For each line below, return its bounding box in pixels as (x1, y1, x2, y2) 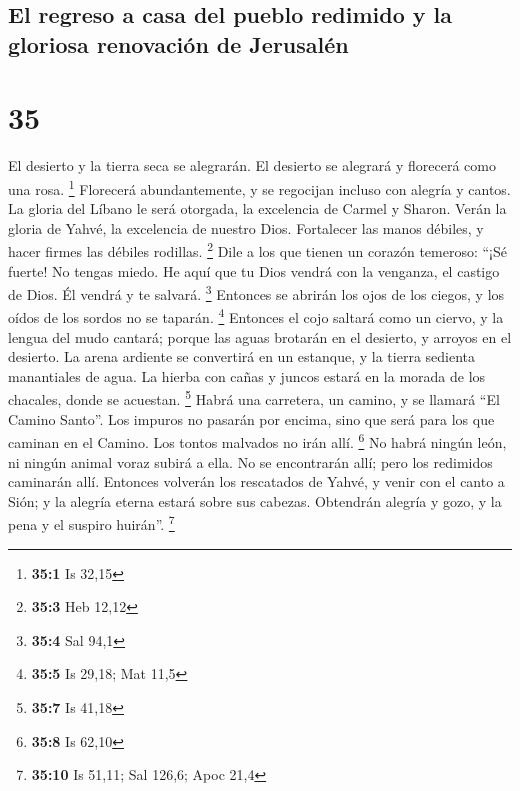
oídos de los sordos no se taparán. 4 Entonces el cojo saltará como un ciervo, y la (8, 304, 504, 328)
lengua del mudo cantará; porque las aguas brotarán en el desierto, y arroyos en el (8, 326, 512, 347)
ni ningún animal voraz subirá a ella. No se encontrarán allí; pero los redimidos (8, 451, 493, 472)
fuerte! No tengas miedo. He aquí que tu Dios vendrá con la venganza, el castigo (8, 260, 500, 281)
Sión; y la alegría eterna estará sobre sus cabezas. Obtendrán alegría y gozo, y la (8, 490, 502, 511)
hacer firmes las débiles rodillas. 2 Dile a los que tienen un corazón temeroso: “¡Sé (8, 238, 507, 261)
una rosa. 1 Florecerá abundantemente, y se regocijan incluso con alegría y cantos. (8, 175, 511, 199)
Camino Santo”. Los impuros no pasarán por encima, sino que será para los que (8, 408, 495, 429)
